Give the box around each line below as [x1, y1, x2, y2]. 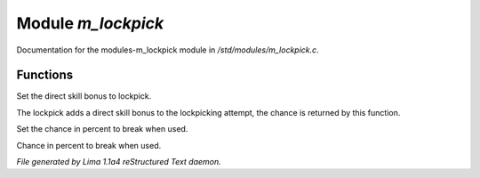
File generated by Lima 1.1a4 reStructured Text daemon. [16, 157, 221, 167]
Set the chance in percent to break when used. [16, 124, 188, 134]
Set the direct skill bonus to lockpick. [16, 91, 152, 101]
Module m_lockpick [16, 13, 164, 33]
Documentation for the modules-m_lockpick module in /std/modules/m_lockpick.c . [16, 44, 319, 55]
